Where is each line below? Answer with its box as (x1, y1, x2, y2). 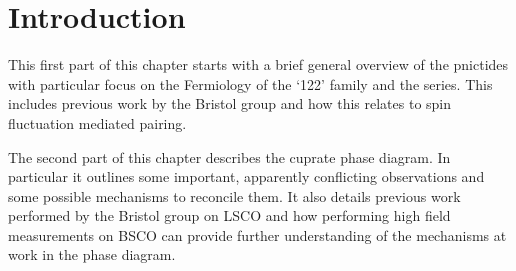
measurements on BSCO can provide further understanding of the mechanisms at (8, 224, 507, 245)
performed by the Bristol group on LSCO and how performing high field (8, 205, 451, 226)
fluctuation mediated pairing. (8, 112, 187, 133)
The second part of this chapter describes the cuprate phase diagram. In (8, 146, 451, 167)
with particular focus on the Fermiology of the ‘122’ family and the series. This (8, 73, 493, 94)
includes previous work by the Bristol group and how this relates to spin (8, 93, 452, 114)
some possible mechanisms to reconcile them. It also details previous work (8, 185, 461, 206)
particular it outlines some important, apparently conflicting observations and (8, 166, 485, 187)
